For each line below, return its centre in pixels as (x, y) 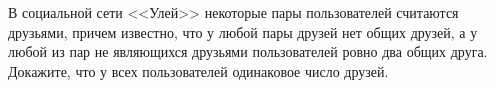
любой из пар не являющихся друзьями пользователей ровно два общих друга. (248, 51)
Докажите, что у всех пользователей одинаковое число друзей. (198, 70)
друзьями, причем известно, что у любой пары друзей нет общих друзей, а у (243, 31)
